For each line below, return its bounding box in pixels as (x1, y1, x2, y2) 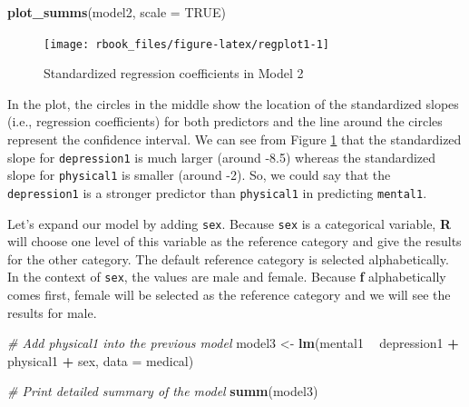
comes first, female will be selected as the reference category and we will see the (7, 285, 451, 304)
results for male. (7, 303, 97, 322)
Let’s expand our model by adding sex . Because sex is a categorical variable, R (7, 213, 451, 233)
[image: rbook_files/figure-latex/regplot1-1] (44, 37, 329, 51)
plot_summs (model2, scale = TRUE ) (7, 3, 226, 21)
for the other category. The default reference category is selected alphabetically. (7, 249, 449, 268)
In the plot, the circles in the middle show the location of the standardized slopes (7, 94, 459, 113)
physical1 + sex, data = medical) (7, 351, 194, 370)
